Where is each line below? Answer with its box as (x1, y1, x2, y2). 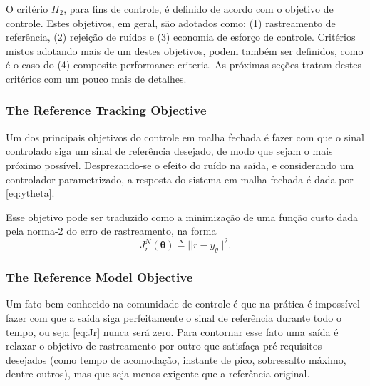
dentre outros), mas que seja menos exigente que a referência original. (6, 366, 310, 381)
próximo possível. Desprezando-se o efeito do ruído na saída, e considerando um (6, 157, 354, 172)
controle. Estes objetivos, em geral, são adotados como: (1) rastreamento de (6, 15, 336, 30)
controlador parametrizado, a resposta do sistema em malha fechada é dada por (6, 171, 354, 186)
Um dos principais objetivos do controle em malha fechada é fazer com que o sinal (6, 129, 364, 144)
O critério (6, 1, 48, 16)
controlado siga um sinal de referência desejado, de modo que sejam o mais (6, 143, 333, 158)
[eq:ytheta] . (6, 186, 55, 200)
